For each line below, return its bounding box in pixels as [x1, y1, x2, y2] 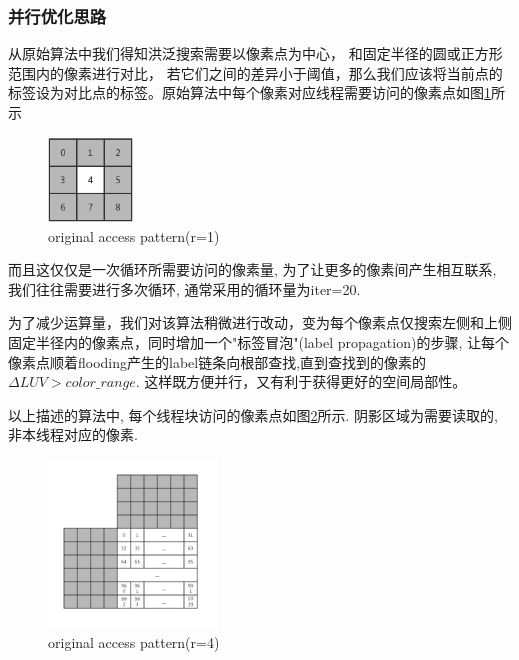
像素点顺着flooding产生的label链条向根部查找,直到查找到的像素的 [8, 351, 427, 372]
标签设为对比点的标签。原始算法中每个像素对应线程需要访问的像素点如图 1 [8, 82, 491, 103]
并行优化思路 [8, 3, 107, 28]
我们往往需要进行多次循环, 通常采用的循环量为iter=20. [8, 278, 361, 299]
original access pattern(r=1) [48, 225, 220, 246]
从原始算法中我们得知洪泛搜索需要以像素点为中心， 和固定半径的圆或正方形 [8, 43, 503, 64]
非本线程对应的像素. [8, 424, 138, 445]
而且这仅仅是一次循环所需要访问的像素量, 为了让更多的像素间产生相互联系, [8, 259, 497, 280]
